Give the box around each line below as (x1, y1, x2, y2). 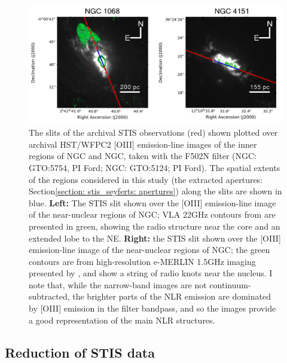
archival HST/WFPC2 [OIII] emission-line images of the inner (29, 138, 257, 150)
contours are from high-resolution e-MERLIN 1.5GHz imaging (29, 255, 256, 267)
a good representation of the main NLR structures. (29, 313, 215, 326)
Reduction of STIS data (5, 343, 155, 361)
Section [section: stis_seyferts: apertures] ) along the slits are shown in (29, 185, 282, 197)
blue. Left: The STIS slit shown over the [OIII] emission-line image (29, 196, 276, 209)
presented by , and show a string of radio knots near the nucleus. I (29, 267, 273, 279)
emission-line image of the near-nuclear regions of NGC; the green (29, 243, 270, 256)
